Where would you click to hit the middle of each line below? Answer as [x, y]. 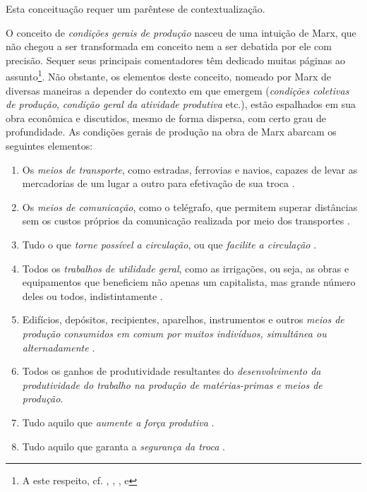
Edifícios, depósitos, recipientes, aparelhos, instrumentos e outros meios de [183, 319]
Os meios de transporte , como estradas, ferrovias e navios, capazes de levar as [190, 169]
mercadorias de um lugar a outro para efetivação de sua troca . [158, 183]
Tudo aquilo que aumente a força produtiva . [118, 422]
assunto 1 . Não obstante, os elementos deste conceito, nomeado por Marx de [168, 76]
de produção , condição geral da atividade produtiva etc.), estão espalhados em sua [181, 104]
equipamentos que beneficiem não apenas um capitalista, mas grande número [189, 282]
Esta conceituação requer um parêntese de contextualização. [136, 8]
